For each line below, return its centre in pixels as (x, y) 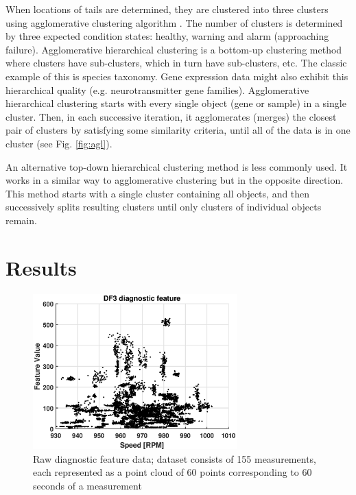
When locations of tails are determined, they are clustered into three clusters (167, 9)
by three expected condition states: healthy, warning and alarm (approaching (167, 36)
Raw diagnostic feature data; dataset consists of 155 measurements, (175, 458)
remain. (21, 220)
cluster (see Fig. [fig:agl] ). (59, 143)
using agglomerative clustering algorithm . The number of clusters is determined (174, 22)
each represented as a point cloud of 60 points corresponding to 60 (173, 472)
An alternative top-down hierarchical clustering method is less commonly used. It (177, 166)
